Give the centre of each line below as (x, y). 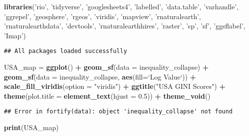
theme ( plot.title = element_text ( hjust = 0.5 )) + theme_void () (107, 95)
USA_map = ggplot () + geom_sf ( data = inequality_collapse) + (106, 67)
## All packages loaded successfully (66, 51)
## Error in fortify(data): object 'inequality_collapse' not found (118, 112)
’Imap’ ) (15, 35)
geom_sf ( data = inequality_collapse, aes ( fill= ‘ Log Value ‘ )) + (100, 76)
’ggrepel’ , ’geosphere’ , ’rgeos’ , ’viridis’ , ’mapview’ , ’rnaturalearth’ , (103, 16)
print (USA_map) (31, 127)
